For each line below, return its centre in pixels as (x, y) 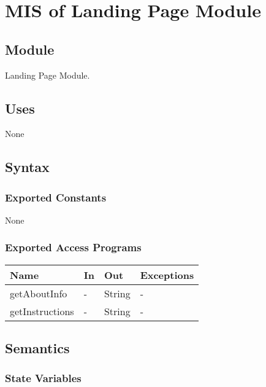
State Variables (43, 378)
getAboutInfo (39, 293)
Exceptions (167, 275)
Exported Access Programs (73, 247)
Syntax (27, 167)
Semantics (37, 348)
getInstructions (42, 311)
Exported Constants (56, 197)
